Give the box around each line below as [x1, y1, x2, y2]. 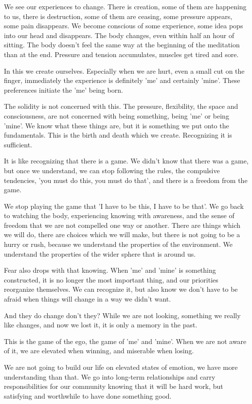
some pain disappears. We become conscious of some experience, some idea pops [4, 20, 243, 31]
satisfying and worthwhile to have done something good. [4, 390, 172, 401]
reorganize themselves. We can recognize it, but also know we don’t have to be [4, 284, 238, 294]
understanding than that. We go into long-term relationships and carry [4, 371, 216, 382]
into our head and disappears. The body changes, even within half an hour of [4, 30, 234, 40]
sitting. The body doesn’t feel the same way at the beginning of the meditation [4, 40, 240, 50]
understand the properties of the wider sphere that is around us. [4, 248, 196, 259]
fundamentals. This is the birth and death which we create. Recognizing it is [4, 130, 232, 140]
